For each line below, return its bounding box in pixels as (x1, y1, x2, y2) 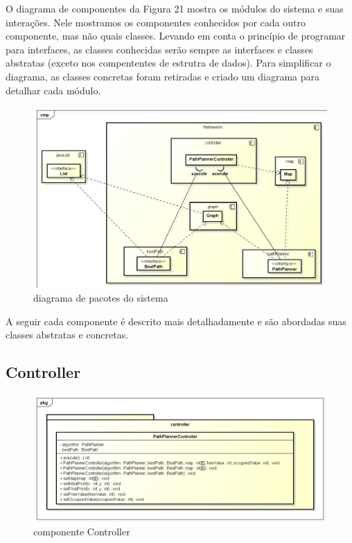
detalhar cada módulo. (6, 83, 101, 97)
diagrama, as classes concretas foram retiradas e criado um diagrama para (6, 69, 320, 83)
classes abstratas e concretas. (6, 327, 129, 342)
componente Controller (33, 524, 130, 538)
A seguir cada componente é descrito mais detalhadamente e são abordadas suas (6, 313, 346, 328)
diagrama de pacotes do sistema (33, 291, 168, 305)
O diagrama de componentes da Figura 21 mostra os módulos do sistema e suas (6, 1, 344, 15)
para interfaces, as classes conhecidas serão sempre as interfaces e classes (6, 42, 313, 56)
